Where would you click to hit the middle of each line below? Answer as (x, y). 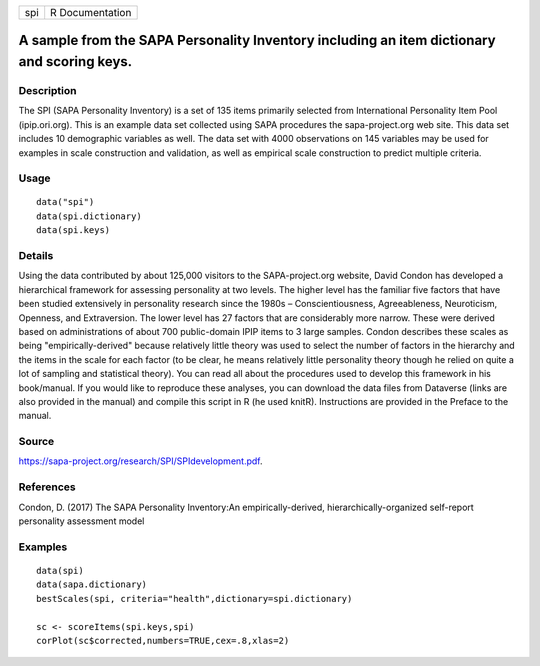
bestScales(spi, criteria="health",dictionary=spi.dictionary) (194, 598)
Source (36, 442)
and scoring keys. (75, 61)
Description (47, 90)
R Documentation (91, 12)
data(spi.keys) (73, 230)
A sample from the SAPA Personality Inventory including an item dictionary (257, 40)
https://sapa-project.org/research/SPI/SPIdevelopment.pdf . (141, 461)
